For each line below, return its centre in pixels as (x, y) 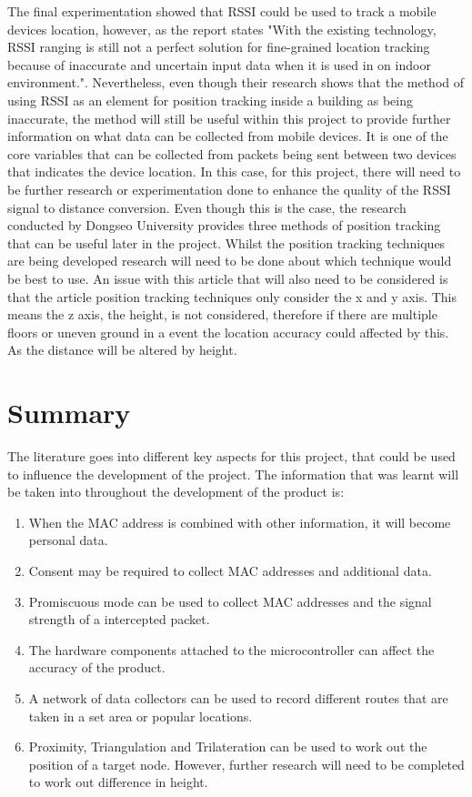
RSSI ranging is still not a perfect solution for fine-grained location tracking (219, 47)
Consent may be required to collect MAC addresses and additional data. (230, 570)
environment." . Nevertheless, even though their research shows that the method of (236, 82)
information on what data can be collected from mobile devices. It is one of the (228, 136)
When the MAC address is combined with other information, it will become (240, 522)
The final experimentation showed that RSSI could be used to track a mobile (222, 11)
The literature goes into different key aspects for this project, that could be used (231, 456)
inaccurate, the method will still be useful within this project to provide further (229, 118)
